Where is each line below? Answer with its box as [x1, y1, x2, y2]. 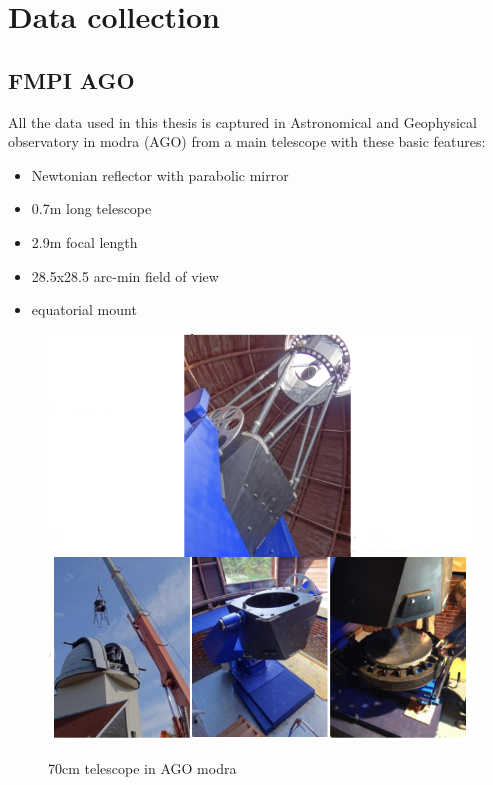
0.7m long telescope [31, 198, 152, 219]
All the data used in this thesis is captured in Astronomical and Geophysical [8, 111, 477, 132]
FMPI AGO [8, 64, 135, 95]
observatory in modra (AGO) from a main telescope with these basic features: [8, 131, 486, 152]
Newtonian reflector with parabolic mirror [31, 164, 289, 185]
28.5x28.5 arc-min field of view [31, 265, 219, 286]
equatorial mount [31, 299, 137, 320]
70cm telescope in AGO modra [48, 758, 237, 779]
